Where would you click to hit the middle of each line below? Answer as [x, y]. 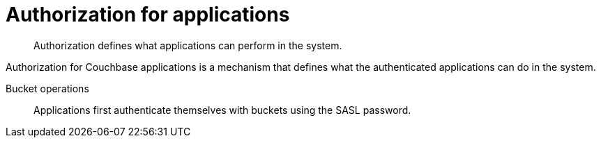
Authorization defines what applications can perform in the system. [188, 45]
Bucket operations [47, 88]
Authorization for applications [148, 15]
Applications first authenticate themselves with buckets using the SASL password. [222, 110]
